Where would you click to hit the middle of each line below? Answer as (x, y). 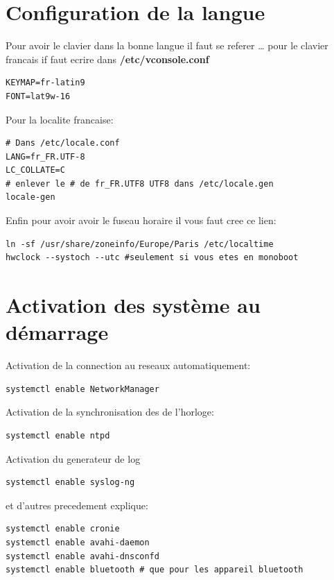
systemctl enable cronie (63, 529)
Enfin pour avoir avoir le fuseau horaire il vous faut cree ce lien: (141, 220)
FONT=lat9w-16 (38, 96)
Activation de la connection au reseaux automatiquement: (128, 365)
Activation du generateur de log (73, 458)
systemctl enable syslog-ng (70, 483)
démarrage (57, 332)
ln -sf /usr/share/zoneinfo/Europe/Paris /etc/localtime (140, 244)
